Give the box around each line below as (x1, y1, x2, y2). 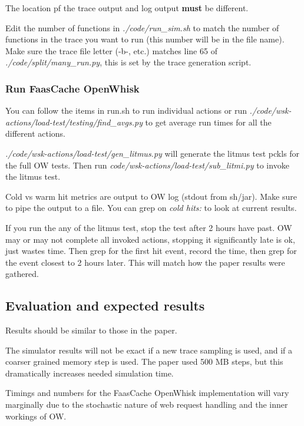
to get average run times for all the (145, 115, 272, 128)
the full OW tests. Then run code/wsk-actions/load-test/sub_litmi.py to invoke (5, 158, 289, 171)
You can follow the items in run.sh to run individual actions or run (5, 104, 247, 117)
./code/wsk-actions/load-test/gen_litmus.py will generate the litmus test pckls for (5, 147, 300, 159)
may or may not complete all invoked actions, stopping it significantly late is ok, (5, 233, 295, 245)
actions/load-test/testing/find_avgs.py (5, 115, 143, 128)
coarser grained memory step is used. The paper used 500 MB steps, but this (5, 355, 283, 368)
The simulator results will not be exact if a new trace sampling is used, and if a (5, 344, 293, 356)
